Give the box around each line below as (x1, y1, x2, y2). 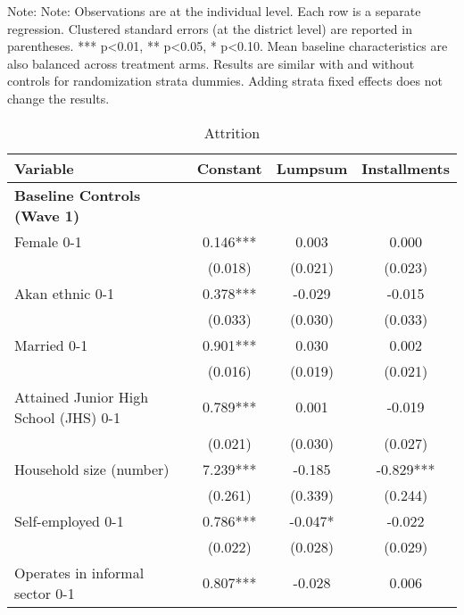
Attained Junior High (14, 386, 149, 407)
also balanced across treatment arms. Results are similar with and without (7, 54, 415, 72)
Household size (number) (14, 458, 170, 479)
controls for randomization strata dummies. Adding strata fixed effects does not (7, 71, 443, 90)
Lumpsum (276, 157, 348, 179)
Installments (361, 157, 450, 179)
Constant (196, 157, 262, 179)
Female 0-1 (14, 230, 82, 252)
